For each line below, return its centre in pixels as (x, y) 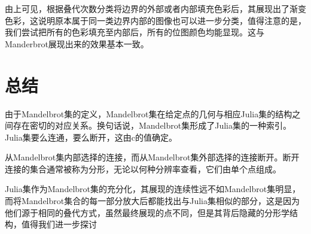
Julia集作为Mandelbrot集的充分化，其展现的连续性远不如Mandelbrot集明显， (153, 189)
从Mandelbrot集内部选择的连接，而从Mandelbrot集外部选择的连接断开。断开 (152, 157)
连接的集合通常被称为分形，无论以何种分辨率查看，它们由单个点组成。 (143, 168)
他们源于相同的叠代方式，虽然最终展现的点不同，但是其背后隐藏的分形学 (147, 212)
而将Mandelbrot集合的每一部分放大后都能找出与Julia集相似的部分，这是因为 (152, 201)
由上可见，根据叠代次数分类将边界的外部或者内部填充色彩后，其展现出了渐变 (155, 8)
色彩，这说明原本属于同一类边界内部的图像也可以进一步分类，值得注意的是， (155, 20)
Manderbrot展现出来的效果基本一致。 (77, 43)
